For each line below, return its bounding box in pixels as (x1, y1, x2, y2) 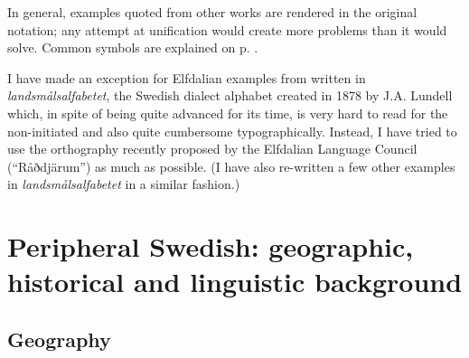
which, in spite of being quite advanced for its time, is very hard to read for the (7, 103, 448, 122)
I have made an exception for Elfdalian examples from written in (7, 68, 366, 87)
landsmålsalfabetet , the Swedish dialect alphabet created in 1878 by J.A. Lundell (7, 86, 453, 105)
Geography (7, 325, 111, 353)
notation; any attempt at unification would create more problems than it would (7, 20, 447, 39)
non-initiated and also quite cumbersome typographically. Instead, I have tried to (7, 121, 457, 140)
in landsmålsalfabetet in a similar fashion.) (7, 174, 240, 193)
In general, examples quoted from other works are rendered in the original (7, 3, 417, 21)
